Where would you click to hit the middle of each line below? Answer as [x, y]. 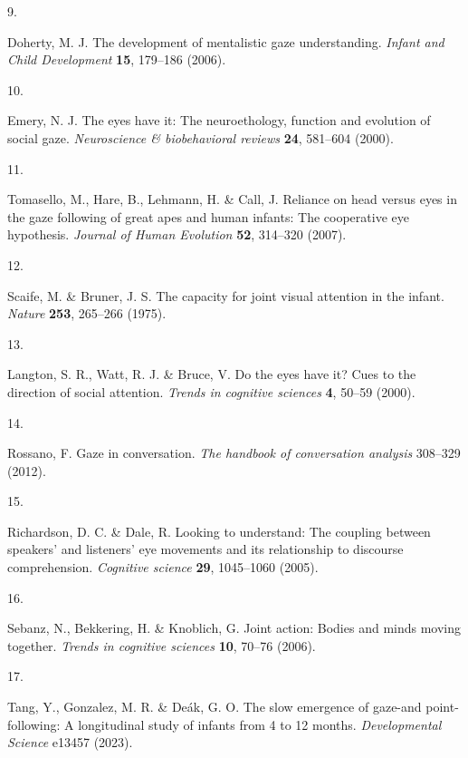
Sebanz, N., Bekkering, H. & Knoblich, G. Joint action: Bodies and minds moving [234, 628]
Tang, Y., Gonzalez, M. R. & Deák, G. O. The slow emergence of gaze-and [215, 707]
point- [442, 707]
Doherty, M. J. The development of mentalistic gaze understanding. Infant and [226, 41]
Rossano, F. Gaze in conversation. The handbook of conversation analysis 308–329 [234, 453]
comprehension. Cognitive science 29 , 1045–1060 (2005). [163, 567]
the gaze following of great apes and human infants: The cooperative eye [208, 216]
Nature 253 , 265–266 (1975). [87, 313]
